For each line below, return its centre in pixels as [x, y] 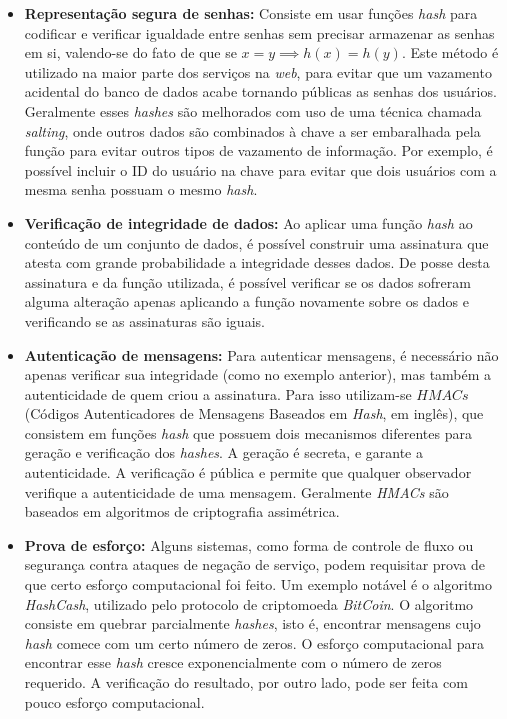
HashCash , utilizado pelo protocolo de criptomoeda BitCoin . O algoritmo [249, 603]
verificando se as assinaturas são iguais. [144, 320]
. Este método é [450, 52]
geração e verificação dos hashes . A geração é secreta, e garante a [223, 452]
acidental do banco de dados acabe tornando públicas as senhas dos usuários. [260, 91]
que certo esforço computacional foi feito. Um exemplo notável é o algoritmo [258, 584]
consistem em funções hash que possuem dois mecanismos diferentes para [248, 432]
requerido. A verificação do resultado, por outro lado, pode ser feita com [246, 682]
